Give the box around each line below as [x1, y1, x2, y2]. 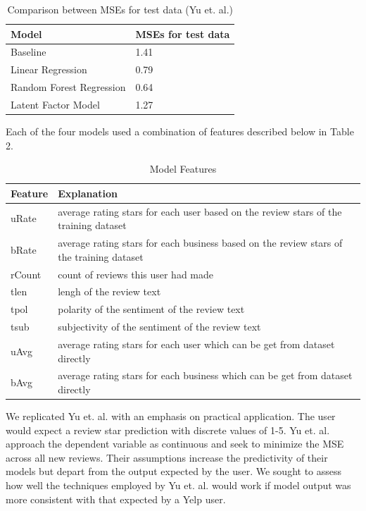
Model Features [149, 161, 217, 176]
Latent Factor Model [11, 97, 100, 111]
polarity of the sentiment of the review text [58, 302, 245, 316]
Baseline [11, 44, 46, 59]
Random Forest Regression [11, 80, 126, 94]
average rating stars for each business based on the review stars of [58, 235, 343, 250]
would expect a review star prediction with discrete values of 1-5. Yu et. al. [6, 422, 330, 437]
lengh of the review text [58, 284, 161, 299]
